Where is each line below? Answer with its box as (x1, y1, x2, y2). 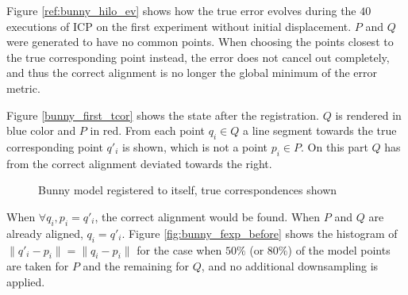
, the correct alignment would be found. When (94, 208, 321, 224)
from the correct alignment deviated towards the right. (6, 155, 272, 171)
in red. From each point (90, 122, 206, 139)
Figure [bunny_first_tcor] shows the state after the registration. (6, 106, 320, 123)
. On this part (301, 138, 368, 155)
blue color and (6, 122, 76, 139)
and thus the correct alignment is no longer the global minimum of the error (6, 64, 378, 81)
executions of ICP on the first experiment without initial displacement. (6, 17, 352, 34)
